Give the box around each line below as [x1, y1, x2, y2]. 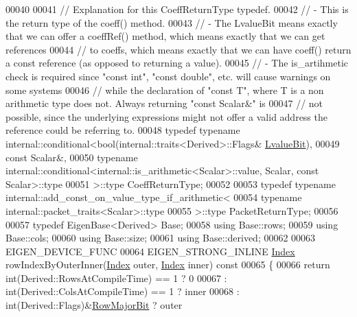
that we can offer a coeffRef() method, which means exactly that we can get [5, 29, 325, 43]
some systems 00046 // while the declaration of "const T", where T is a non [5, 82, 324, 97]
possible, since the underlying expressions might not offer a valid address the [5, 109, 327, 124]
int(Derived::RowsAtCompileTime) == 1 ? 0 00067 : [5, 270, 227, 285]
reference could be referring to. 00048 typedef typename [5, 123, 240, 137]
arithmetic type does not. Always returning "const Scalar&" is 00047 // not [5, 96, 323, 110]
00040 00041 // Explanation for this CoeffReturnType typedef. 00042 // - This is [5, 2, 349, 16]
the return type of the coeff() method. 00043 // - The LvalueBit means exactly [5, 15, 338, 30]
